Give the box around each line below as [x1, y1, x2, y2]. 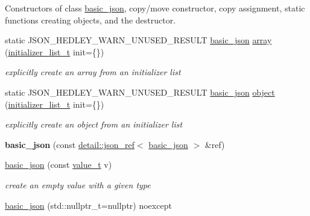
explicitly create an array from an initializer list [5, 66, 181, 78]
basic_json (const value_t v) [5, 158, 112, 171]
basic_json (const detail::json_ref [5, 138, 135, 150]
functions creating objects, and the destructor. [5, 13, 176, 26]
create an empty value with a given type [5, 178, 151, 191]
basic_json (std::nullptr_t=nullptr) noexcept [5, 199, 172, 211]
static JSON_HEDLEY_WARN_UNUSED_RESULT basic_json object [5, 85, 275, 98]
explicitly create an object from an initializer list [5, 118, 183, 131]
